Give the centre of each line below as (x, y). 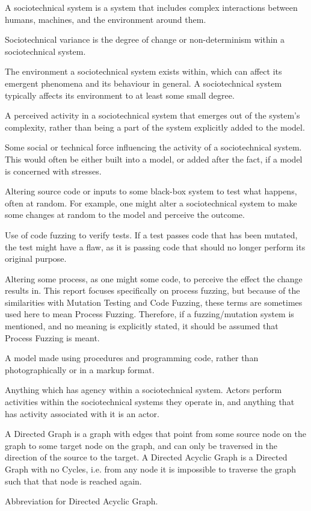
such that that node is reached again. (73, 481)
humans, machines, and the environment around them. (106, 19)
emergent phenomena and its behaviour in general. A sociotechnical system (143, 83)
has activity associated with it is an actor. (82, 413)
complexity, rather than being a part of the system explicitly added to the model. (155, 127)
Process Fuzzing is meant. (52, 337)
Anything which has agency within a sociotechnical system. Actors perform (143, 390)
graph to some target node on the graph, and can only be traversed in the (141, 445)
